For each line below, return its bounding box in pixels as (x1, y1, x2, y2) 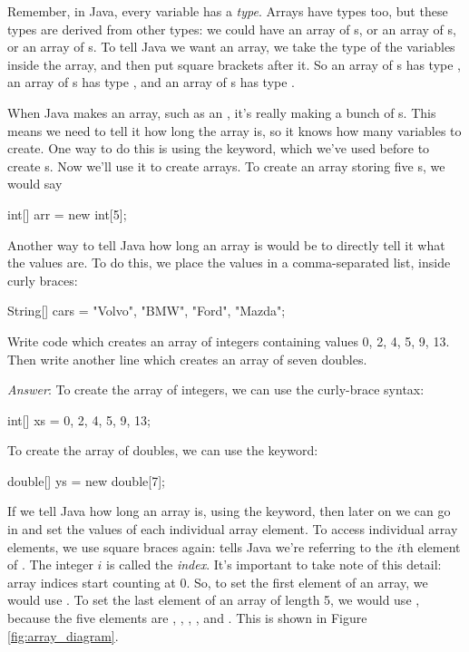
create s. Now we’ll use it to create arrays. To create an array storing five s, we (7, 156, 445, 175)
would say (7, 174, 63, 193)
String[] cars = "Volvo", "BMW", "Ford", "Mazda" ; (7, 301, 286, 320)
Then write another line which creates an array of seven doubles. (7, 349, 367, 368)
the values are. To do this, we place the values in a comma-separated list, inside (7, 253, 451, 272)
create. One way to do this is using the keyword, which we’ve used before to (7, 139, 430, 158)
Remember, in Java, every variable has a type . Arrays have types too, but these (7, 2, 448, 20)
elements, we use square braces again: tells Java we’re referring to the (7, 537, 394, 556)
